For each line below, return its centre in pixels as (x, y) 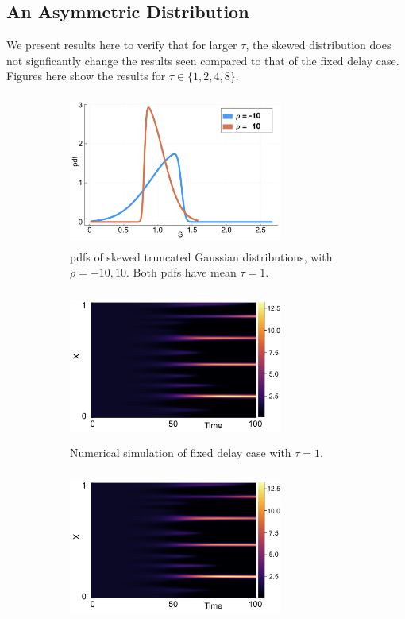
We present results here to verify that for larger (122, 45)
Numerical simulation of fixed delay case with (181, 453)
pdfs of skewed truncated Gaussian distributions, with (201, 256)
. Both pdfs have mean (181, 272)
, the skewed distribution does (318, 45)
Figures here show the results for (86, 76)
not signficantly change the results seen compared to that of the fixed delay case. (203, 60)
